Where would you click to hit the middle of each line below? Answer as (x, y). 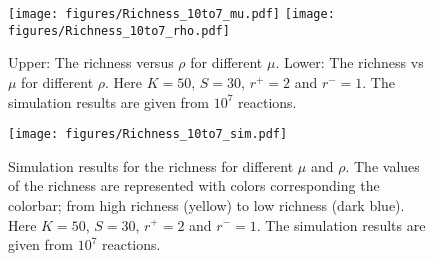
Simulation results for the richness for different (151, 165)
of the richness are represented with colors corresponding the (194, 185)
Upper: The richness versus (91, 62)
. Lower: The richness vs (349, 62)
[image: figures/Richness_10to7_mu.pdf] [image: (171, 14)
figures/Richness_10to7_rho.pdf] (119, 30)
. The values (382, 165)
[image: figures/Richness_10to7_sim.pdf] (148, 134)
